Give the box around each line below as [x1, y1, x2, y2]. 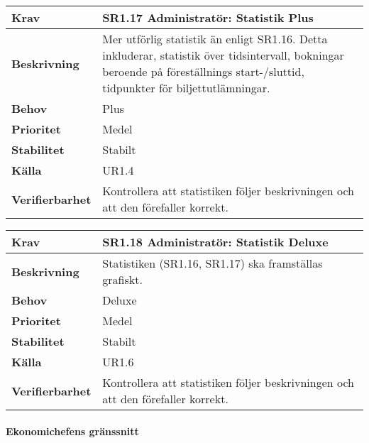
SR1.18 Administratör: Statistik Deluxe [102, 234, 329, 250]
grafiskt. [102, 271, 143, 288]
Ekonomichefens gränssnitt [6, 423, 139, 438]
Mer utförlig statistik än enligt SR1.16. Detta [102, 31, 328, 47]
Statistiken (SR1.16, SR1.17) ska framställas [102, 255, 323, 271]
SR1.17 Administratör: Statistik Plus [102, 9, 314, 26]
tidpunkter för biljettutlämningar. [102, 80, 270, 96]
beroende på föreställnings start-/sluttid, [102, 63, 304, 80]
